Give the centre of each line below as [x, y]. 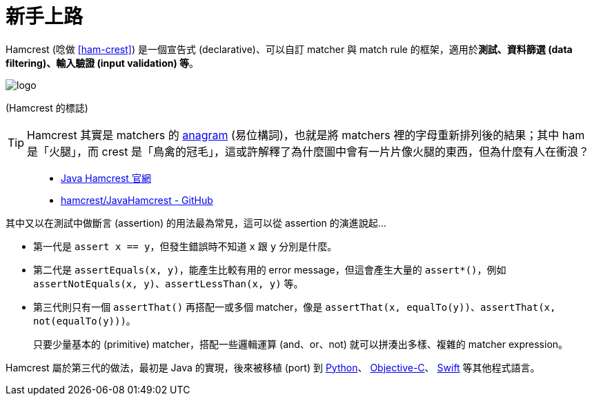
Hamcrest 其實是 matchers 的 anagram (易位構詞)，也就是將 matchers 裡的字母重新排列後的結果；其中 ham [306, 135]
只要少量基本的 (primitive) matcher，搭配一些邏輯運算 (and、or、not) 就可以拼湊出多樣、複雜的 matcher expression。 [301, 344]
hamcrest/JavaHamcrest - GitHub [137, 200]
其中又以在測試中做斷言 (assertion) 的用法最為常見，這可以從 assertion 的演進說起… [196, 223]
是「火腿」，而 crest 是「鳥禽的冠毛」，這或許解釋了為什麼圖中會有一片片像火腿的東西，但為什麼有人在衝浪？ [308, 151]
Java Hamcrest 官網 [106, 178]
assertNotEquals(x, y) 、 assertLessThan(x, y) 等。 [168, 283]
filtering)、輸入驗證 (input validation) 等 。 [102, 63]
